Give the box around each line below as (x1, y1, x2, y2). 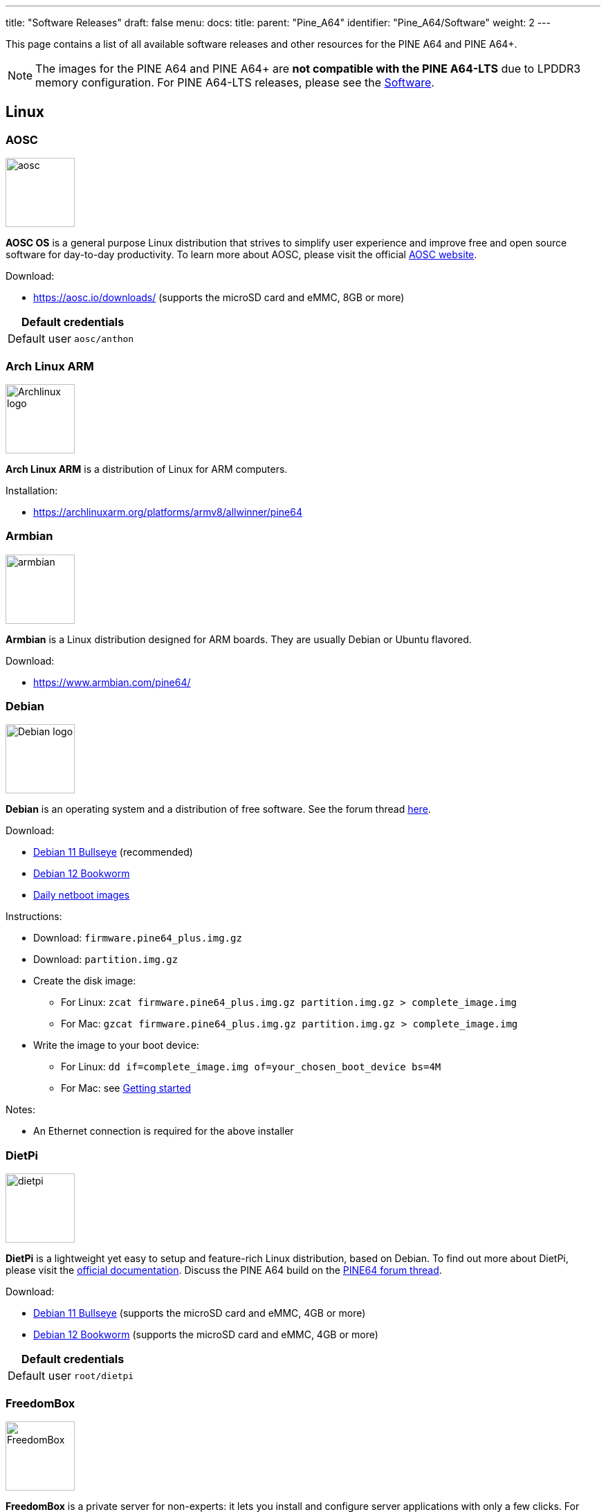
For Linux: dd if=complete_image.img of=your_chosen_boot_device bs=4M (61, 1061, 441, 1073)
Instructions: (6, 910, 62, 923)
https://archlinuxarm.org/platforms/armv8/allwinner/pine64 (33, 505, 302, 518)
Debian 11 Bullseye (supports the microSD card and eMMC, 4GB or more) (33, 1307, 366, 1320)
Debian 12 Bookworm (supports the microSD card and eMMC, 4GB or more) (33, 1329, 378, 1341)
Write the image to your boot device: (33, 1039, 199, 1052)
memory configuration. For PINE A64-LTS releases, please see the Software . (35, 75, 434, 89)
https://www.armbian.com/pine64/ (33, 676, 191, 688)
